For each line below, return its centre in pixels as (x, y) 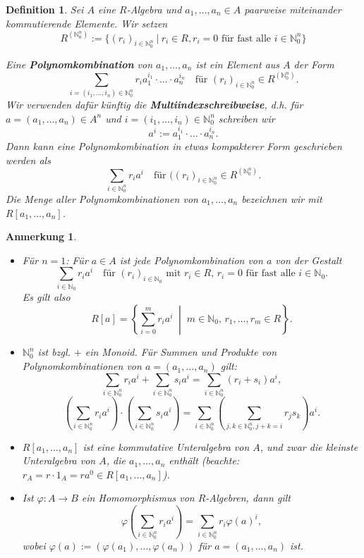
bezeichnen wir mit (282, 198)
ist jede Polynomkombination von (191, 260)
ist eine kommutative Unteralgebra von (166, 446)
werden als (28, 160)
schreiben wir (247, 118)
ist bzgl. (54, 352)
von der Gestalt (309, 260)
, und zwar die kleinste (309, 446)
